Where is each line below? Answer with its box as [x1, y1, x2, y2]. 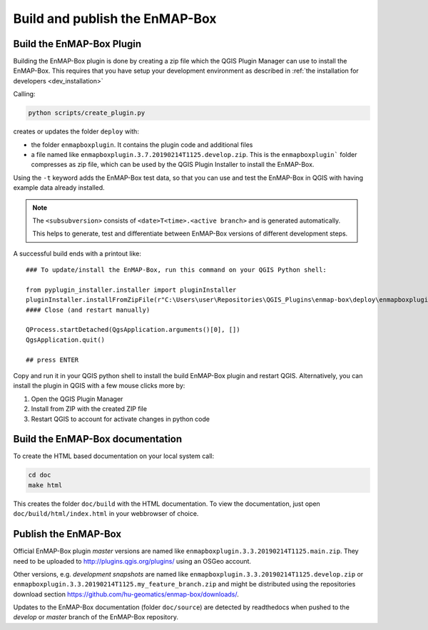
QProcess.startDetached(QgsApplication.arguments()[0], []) [26, 325, 240, 334]
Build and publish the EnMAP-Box [13, 11, 217, 26]
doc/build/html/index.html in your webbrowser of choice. [13, 509, 199, 518]
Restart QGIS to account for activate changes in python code [31, 415, 210, 423]
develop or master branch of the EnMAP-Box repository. [13, 613, 178, 621]
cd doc [28, 471, 51, 479]
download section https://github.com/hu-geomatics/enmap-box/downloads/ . [13, 589, 239, 599]
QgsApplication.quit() [26, 335, 106, 344]
